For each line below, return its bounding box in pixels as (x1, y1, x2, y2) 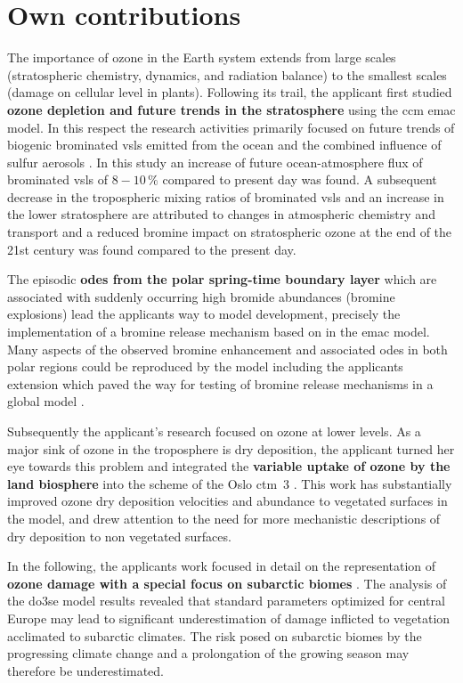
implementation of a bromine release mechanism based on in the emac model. (7, 322, 430, 341)
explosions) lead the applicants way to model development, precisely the (7, 305, 401, 323)
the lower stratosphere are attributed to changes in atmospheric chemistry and (7, 205, 435, 224)
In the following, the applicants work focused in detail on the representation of (7, 557, 436, 575)
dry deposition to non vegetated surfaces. (7, 526, 231, 545)
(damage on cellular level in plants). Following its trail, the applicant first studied (7, 83, 452, 102)
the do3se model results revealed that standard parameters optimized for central (7, 591, 445, 610)
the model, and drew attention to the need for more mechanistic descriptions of (7, 508, 441, 527)
